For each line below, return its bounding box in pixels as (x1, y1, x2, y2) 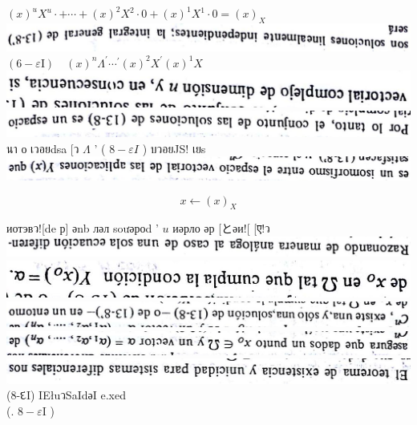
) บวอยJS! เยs (142, 140, 206, 156)
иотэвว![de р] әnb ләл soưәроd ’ (6, 220, 159, 237)
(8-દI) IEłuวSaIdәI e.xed (6, 387, 126, 403)
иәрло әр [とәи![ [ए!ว (172, 220, 270, 237)
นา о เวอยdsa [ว (6, 140, 79, 156)
